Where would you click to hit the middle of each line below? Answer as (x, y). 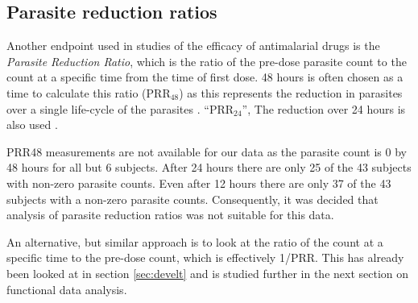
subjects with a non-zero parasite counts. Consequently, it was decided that (192, 199)
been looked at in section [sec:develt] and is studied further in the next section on (208, 273)
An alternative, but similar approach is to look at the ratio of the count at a (195, 241)
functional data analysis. (67, 289)
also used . (32, 125)
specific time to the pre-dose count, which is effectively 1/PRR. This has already (205, 257)
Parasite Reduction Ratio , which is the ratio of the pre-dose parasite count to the (207, 61)
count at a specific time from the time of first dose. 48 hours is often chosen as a (205, 77)
